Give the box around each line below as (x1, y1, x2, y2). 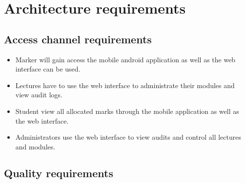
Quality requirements (4, 165, 113, 180)
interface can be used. (15, 64, 81, 74)
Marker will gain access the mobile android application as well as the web (15, 54, 236, 64)
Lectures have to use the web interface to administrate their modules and (15, 80, 235, 90)
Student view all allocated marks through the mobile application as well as (15, 106, 239, 116)
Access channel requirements (4, 31, 152, 46)
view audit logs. (15, 90, 62, 100)
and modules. (15, 141, 56, 151)
